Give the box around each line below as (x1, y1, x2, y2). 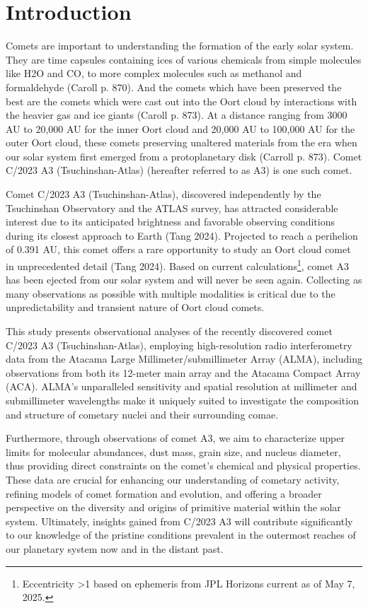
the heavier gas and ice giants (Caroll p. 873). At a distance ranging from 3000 (6, 107, 347, 122)
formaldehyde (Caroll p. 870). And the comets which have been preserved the (6, 79, 342, 94)
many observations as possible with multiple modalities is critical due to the (6, 286, 335, 300)
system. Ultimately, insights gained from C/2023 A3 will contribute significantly (6, 513, 353, 528)
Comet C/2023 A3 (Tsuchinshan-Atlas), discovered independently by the (6, 187, 321, 201)
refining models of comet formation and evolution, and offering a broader (6, 486, 322, 501)
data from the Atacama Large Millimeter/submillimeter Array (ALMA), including (6, 351, 362, 366)
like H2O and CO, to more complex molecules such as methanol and (6, 66, 302, 81)
